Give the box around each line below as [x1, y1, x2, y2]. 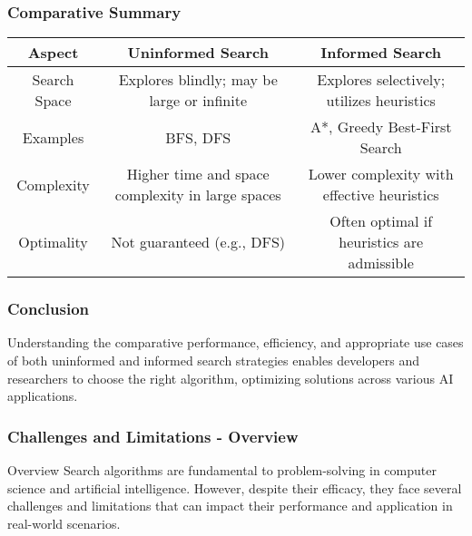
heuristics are [339, 231, 424, 253]
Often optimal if [329, 210, 433, 232]
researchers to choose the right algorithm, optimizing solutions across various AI [7, 368, 454, 387]
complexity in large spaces [114, 184, 281, 206]
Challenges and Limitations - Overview [7, 424, 299, 447]
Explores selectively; [317, 69, 446, 91]
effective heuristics [322, 184, 439, 206]
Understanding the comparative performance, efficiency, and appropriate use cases [7, 333, 464, 352]
